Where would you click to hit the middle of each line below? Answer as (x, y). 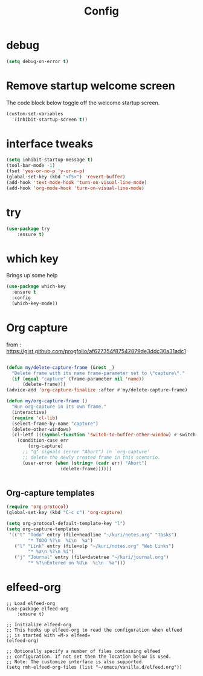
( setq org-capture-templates (43, 529)
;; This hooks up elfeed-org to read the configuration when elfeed (94, 630)
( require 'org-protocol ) (37, 507)
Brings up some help (32, 275)
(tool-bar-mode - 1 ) (31, 166)
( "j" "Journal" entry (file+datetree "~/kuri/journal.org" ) (92, 557)
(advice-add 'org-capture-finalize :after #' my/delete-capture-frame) (97, 390)
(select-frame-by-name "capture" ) (55, 424)
